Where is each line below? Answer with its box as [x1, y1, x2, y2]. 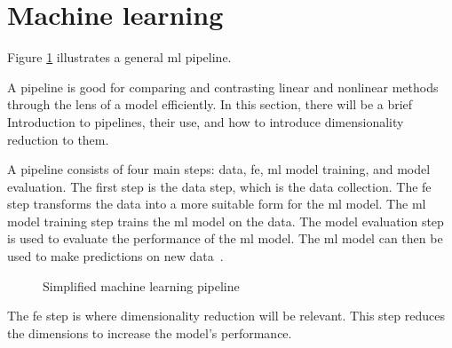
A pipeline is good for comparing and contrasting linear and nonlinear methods [7, 77, 439, 96]
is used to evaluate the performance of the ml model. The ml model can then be [7, 229, 443, 248]
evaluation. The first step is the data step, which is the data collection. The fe [7, 177, 432, 195]
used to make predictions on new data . [7, 247, 224, 265]
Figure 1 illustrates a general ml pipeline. [7, 48, 232, 67]
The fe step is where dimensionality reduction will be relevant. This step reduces [7, 306, 445, 325]
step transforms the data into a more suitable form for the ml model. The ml [7, 194, 426, 213]
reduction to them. [7, 130, 109, 148]
